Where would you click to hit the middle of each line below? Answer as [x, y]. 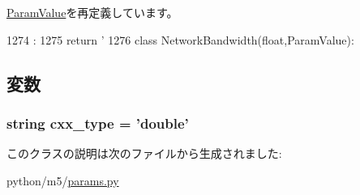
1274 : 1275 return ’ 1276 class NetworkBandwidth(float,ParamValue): [180, 39]
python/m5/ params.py [63, 180]
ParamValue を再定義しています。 [92, 12]
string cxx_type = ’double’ [98, 123]
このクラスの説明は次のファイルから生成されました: [144, 153]
